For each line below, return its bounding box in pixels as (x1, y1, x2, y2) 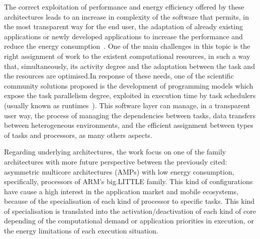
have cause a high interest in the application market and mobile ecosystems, (4, 186, 238, 196)
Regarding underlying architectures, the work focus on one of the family (4, 146, 226, 157)
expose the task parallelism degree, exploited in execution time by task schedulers (4, 90, 256, 101)
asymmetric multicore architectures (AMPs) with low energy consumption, (4, 166, 234, 177)
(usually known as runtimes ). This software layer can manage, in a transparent (4, 100, 250, 110)
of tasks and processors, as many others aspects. (4, 129, 152, 140)
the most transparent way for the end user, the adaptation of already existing (4, 21, 243, 32)
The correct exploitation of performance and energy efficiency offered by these (4, 2, 244, 12)
